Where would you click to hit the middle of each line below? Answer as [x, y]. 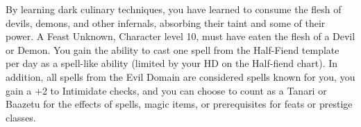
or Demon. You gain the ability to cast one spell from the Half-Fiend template [173, 49]
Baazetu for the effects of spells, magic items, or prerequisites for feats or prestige [179, 104]
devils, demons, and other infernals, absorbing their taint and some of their [166, 22]
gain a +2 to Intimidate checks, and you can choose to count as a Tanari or [166, 90]
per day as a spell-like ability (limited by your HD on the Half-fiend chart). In [172, 63]
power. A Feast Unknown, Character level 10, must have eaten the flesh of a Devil [180, 36]
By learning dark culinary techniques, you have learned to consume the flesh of [174, 9]
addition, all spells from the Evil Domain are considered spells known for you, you [180, 76]
